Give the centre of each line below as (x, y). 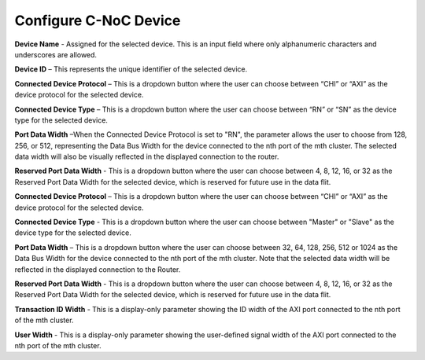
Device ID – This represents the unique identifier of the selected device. (131, 69)
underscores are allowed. (56, 54)
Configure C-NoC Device (98, 20)
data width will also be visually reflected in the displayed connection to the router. (147, 156)
